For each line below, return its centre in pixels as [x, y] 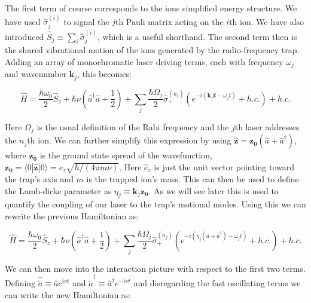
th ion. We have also [267, 21]
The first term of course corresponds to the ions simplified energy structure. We [151, 8]
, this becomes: [104, 74]
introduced [25, 36]
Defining [20, 283]
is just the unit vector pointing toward [224, 166]
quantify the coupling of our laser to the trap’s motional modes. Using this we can [155, 204]
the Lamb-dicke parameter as [58, 190]
